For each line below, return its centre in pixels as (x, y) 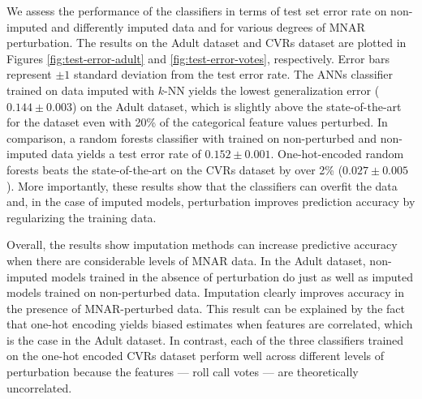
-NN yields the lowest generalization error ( (272, 90)
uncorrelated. (39, 387)
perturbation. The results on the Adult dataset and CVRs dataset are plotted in (207, 43)
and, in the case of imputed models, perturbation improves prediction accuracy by (211, 202)
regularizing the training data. (82, 217)
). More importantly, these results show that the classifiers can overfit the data (202, 185)
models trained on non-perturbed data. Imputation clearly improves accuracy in (206, 292)
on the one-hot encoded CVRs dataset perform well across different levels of (196, 356)
